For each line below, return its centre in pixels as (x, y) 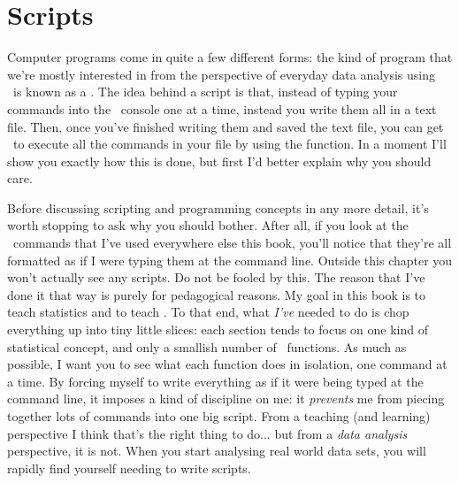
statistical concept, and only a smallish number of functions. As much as (207, 346)
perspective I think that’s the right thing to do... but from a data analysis (207, 433)
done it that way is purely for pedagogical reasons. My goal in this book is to (217, 294)
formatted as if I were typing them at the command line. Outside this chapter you (230, 260)
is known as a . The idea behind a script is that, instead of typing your (205, 92)
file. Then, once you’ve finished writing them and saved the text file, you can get (226, 126)
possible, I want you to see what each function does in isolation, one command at (227, 364)
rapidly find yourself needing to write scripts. (129, 468)
